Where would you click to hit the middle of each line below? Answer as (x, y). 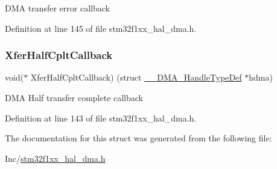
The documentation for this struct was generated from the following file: (138, 138)
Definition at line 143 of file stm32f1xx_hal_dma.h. (101, 118)
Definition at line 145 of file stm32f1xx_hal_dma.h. (101, 28)
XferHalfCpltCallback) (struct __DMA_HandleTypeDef (136, 77)
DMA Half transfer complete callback (74, 97)
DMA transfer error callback (57, 8)
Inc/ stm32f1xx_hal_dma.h (55, 158)
